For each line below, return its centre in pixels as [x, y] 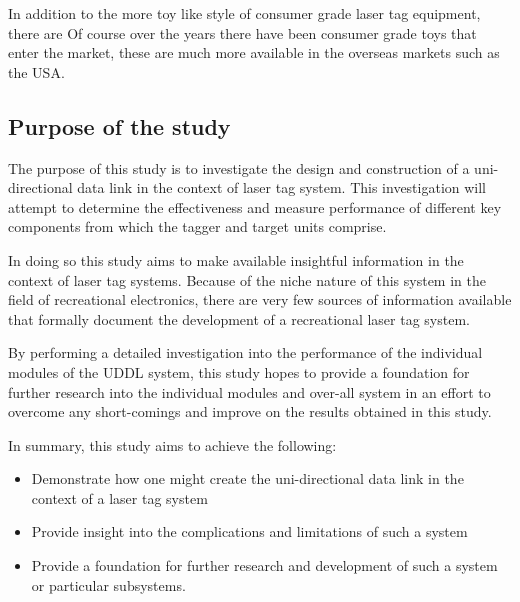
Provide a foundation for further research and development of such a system [264, 565]
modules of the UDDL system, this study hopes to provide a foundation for [239, 371]
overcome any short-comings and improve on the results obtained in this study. [250, 411]
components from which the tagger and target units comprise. [197, 226]
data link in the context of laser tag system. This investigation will [282, 187]
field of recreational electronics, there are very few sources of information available [260, 299]
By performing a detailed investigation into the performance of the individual [245, 352]
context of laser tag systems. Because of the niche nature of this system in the [247, 279]
